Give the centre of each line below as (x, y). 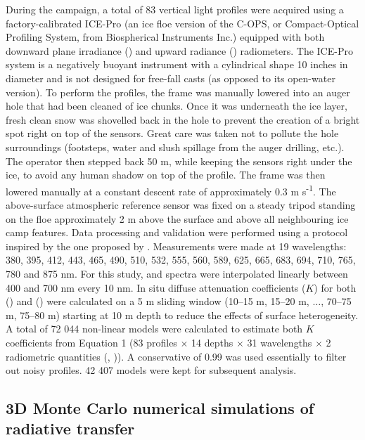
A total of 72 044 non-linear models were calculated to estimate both (154, 329)
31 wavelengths (280, 342)
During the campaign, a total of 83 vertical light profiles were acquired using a (175, 9)
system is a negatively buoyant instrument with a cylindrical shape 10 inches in (177, 64)
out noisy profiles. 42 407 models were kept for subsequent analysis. (151, 370)
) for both (335, 287)
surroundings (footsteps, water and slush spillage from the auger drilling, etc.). (175, 147)
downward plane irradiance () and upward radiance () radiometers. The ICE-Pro (179, 50)
